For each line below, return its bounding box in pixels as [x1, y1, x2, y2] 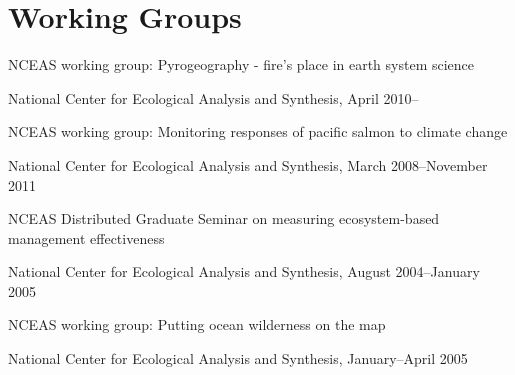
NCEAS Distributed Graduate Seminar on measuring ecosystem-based [8, 208, 440, 229]
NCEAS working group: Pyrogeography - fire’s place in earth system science [8, 54, 475, 75]
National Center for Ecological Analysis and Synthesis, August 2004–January [8, 261, 480, 282]
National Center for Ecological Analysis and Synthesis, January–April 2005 [8, 348, 468, 369]
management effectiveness [8, 227, 165, 248]
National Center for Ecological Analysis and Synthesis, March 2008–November [8, 154, 488, 175]
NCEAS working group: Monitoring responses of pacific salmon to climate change [8, 121, 508, 142]
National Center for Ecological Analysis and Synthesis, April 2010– [8, 87, 419, 108]
